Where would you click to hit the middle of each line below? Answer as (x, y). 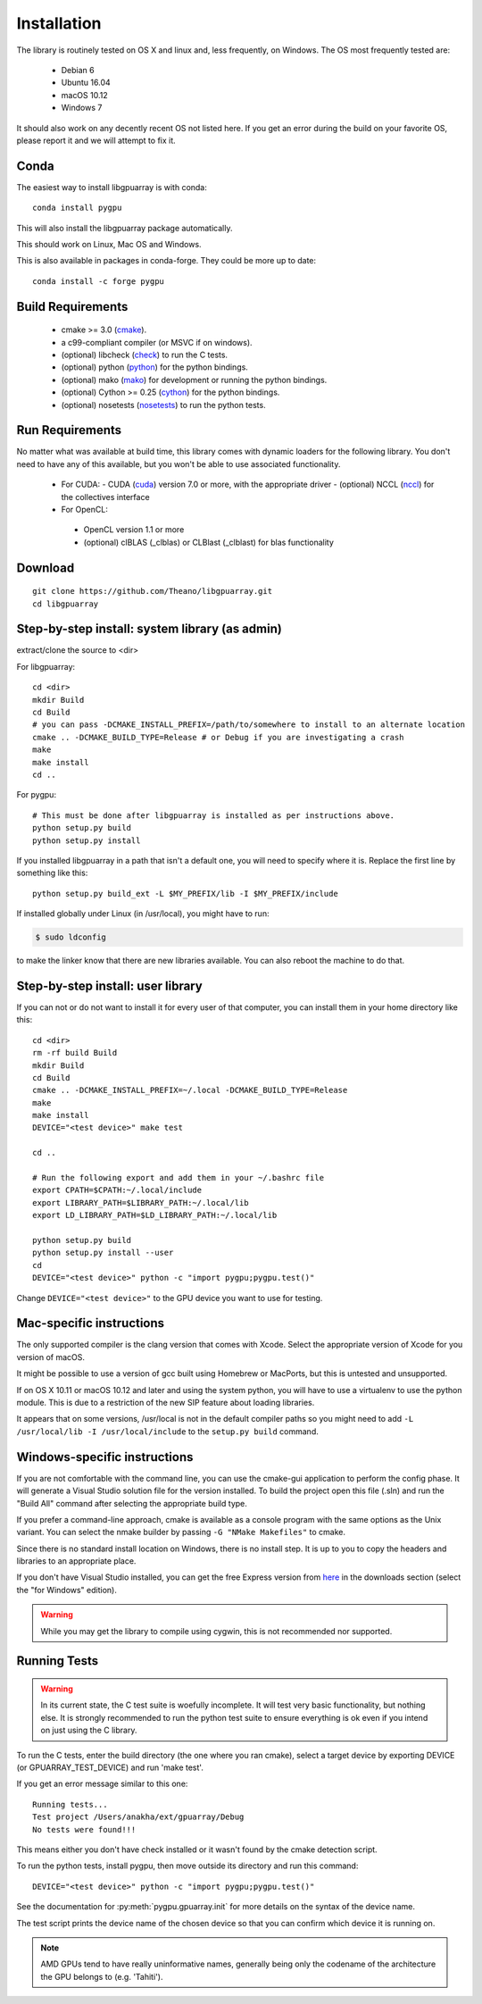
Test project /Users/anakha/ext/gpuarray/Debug (138, 1817)
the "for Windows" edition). (67, 1590)
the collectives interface (106, 497)
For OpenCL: (85, 509)
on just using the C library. (89, 1730)
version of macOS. (50, 1357)
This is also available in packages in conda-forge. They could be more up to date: (166, 261)
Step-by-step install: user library (109, 985)
